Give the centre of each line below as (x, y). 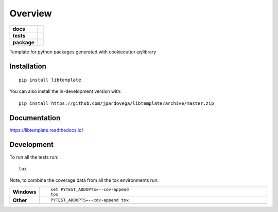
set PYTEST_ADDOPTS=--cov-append (90, 189)
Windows (24, 191)
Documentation (35, 118)
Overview (31, 13)
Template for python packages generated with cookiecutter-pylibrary (83, 52)
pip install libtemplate (50, 80)
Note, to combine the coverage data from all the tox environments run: (84, 180)
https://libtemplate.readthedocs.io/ (46, 130)
